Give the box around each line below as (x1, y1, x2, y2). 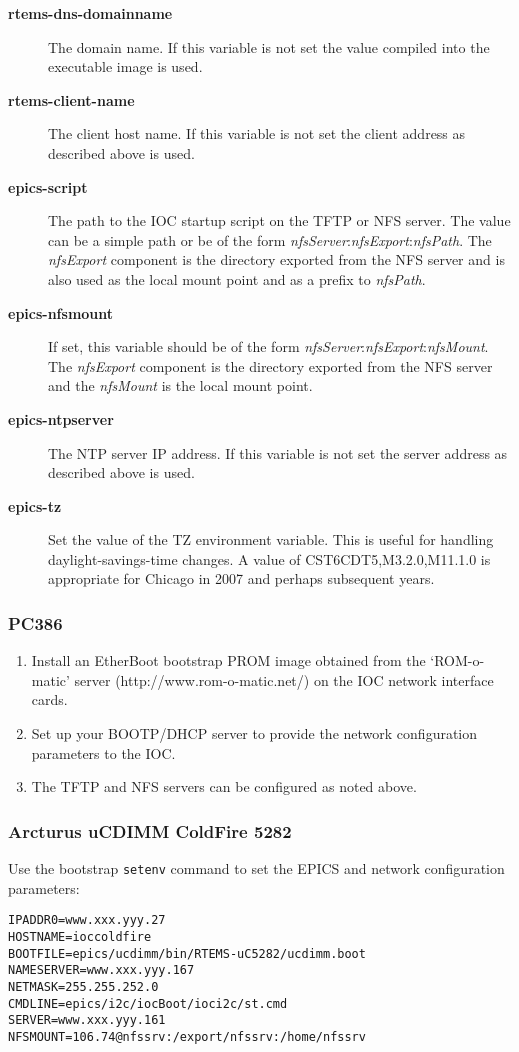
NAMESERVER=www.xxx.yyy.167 (8, 963, 195, 978)
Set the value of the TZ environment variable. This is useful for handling (48, 529, 494, 550)
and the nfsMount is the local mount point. (48, 375, 313, 396)
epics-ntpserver (8, 408, 114, 429)
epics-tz (8, 495, 62, 516)
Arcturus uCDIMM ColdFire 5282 (8, 818, 292, 843)
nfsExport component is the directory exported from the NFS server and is (48, 249, 505, 270)
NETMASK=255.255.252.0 (8, 979, 159, 994)
